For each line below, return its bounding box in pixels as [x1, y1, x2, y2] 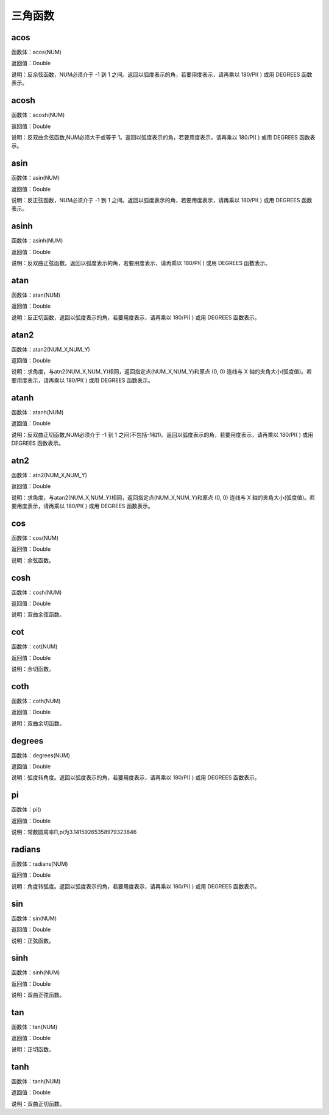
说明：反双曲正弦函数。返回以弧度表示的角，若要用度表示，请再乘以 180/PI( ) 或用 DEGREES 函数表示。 [11, 260, 271, 267]
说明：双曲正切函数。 [11, 1100, 65, 1107]
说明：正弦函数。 [11, 937, 54, 944]
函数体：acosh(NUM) [11, 111, 65, 119]
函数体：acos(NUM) [11, 49, 62, 56]
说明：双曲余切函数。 [11, 720, 65, 727]
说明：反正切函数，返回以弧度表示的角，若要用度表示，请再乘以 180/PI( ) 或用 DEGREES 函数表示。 [11, 314, 260, 321]
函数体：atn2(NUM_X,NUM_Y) [11, 471, 88, 478]
